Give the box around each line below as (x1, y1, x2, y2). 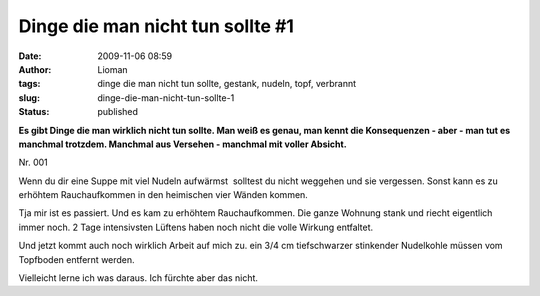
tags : (18, 78, 41, 90)
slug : (18, 91, 40, 104)
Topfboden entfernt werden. (18, 253, 135, 265)
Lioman (97, 63, 129, 75)
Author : (18, 63, 52, 75)
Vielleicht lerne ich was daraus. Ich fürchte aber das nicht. (18, 272, 259, 284)
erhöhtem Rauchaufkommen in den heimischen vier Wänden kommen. (18, 189, 309, 201)
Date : (18, 50, 42, 62)
